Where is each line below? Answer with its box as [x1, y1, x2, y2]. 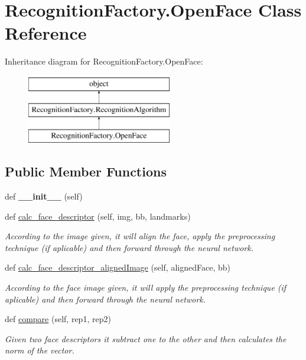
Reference [5, 21, 87, 45]
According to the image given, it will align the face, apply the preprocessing [5, 230, 275, 242]
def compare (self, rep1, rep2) [5, 313, 111, 325]
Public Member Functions [5, 162, 167, 181]
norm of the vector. [5, 344, 74, 356]
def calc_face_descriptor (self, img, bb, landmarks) [5, 210, 191, 222]
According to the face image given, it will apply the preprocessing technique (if [5, 281, 287, 294]
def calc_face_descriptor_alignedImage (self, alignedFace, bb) [5, 261, 230, 274]
